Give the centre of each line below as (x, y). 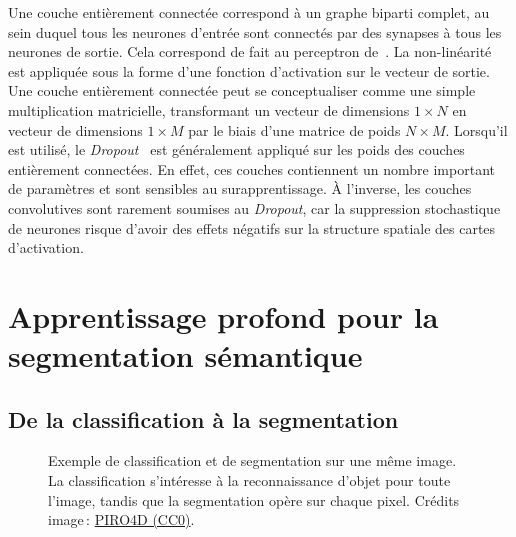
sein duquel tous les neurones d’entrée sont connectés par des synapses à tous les (255, 31)
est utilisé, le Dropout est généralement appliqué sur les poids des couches (236, 149)
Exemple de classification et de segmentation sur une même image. (252, 460)
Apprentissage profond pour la (223, 315)
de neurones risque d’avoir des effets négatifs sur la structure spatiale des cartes (252, 227)
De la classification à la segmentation (203, 418)
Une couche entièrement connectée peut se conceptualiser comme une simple (242, 90)
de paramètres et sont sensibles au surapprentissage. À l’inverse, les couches (240, 188)
